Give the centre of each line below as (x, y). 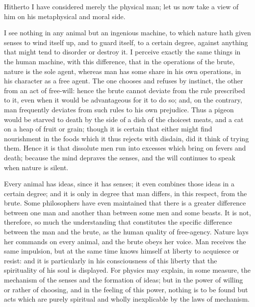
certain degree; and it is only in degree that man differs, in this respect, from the (126, 193)
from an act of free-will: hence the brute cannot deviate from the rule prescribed (125, 90)
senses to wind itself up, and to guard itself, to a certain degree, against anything (126, 42)
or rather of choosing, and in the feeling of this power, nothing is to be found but (126, 289)
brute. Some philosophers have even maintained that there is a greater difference (125, 203)
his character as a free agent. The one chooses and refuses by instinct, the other (124, 81)
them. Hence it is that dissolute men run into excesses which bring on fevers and (125, 148)
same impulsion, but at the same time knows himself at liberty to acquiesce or (122, 251)
